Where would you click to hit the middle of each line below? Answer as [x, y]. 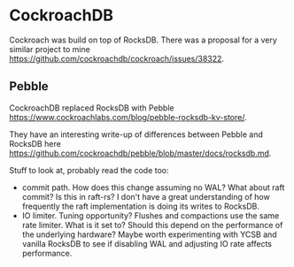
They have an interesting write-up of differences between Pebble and [136, 134]
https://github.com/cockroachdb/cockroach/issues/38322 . [116, 58]
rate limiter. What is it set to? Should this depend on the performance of [152, 225]
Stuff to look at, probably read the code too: [89, 170]
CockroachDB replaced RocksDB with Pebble [92, 108]
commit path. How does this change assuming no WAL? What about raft [153, 187]
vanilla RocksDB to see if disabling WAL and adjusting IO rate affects [147, 243]
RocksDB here [35, 143]
